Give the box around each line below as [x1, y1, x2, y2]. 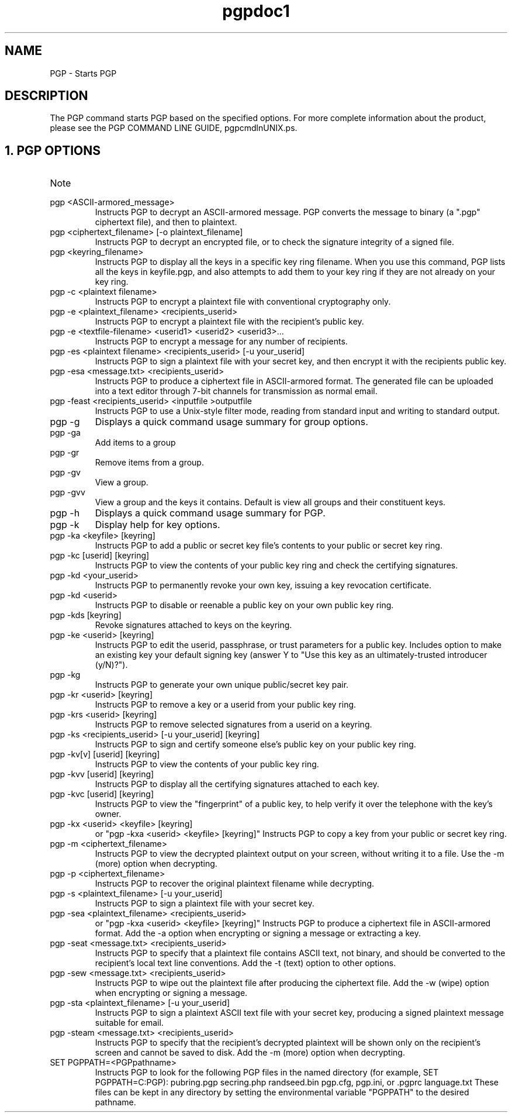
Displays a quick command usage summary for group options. [95, 416, 368, 428]
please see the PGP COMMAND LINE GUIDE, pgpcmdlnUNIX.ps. [50, 123, 297, 133]
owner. [95, 809, 122, 819]
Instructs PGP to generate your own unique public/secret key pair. [95, 680, 349, 690]
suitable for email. [95, 1018, 164, 1028]
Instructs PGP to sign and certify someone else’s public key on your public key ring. [95, 739, 416, 750]
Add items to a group [95, 437, 176, 448]
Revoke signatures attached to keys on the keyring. [95, 620, 292, 630]
